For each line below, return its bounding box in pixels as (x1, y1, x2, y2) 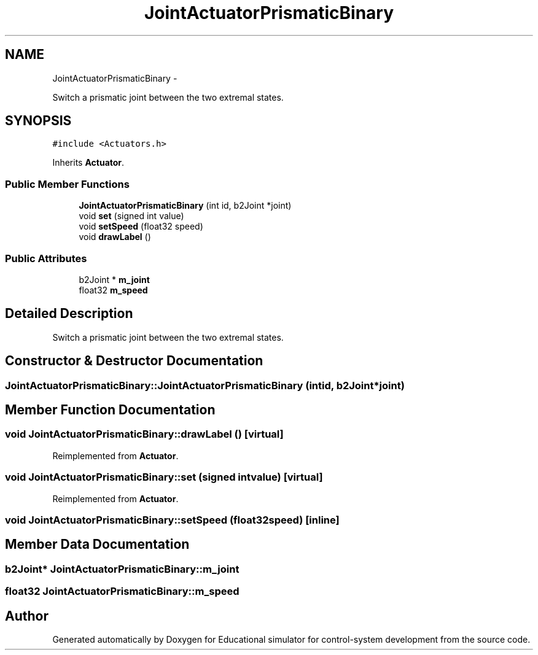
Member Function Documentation (5, 402, 216, 418)
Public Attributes (5, 252, 87, 265)
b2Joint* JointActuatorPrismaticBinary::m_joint (5, 562, 240, 575)
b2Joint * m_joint (79, 274, 150, 285)
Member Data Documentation (5, 537, 190, 552)
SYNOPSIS (5, 113, 72, 129)
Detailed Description (5, 306, 133, 322)
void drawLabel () (79, 231, 151, 242)
